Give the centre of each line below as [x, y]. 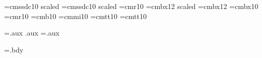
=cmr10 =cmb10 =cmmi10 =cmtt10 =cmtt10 [75, 16]
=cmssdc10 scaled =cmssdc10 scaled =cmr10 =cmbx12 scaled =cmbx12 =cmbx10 [131, 6]
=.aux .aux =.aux [32, 33]
